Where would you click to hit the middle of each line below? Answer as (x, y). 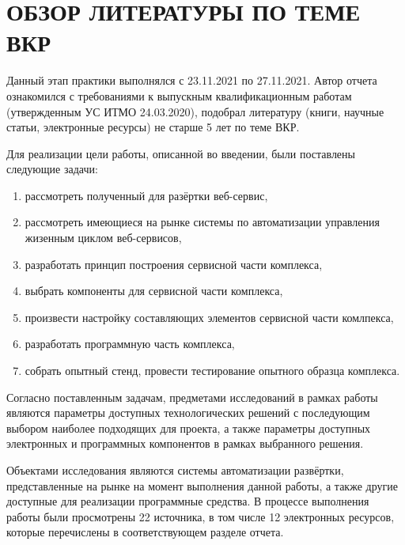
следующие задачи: (52, 169)
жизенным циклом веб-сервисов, (103, 238)
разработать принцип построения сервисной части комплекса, (174, 264)
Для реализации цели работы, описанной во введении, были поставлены (181, 153)
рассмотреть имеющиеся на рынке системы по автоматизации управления (202, 222)
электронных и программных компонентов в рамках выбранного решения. (185, 443)
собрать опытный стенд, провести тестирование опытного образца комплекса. (212, 371)
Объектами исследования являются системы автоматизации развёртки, (175, 470)
